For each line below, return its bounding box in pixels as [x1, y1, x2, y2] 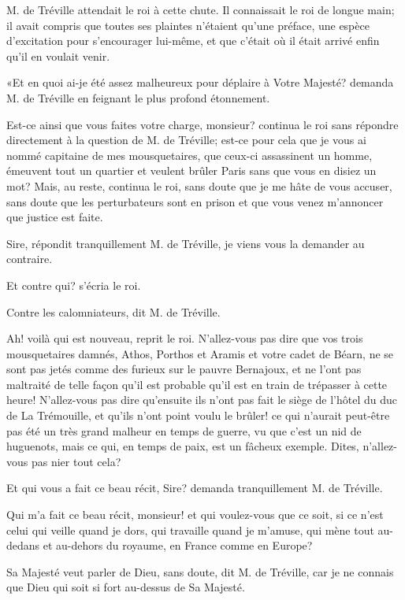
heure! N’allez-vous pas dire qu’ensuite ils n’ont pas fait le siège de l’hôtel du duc [6, 391, 397, 408]
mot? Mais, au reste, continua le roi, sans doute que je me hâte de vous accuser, [6, 177, 392, 194]
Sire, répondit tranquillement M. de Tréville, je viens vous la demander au [6, 235, 365, 251]
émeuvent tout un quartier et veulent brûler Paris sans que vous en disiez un [6, 162, 377, 179]
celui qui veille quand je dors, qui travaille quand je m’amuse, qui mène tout [6, 521, 374, 538]
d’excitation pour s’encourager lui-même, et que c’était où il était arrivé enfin [6, 32, 380, 49]
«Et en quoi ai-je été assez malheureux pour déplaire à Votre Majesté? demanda [6, 74, 394, 91]
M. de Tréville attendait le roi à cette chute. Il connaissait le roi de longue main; [6, 2, 395, 17]
